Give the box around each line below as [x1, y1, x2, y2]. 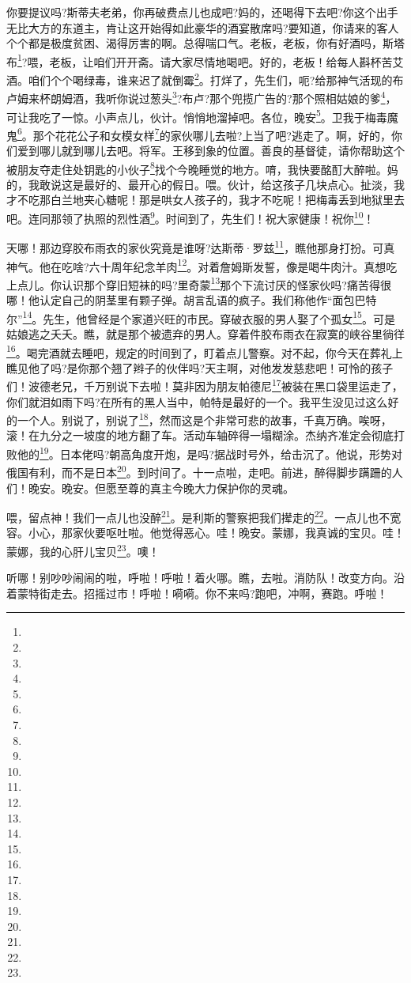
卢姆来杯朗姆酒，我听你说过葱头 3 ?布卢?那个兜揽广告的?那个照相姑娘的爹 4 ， [6, 88, 397, 106]
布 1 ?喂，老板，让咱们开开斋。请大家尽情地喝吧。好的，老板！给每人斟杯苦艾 [6, 51, 404, 70]
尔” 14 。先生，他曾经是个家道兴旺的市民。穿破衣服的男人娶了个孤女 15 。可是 [6, 308, 395, 327]
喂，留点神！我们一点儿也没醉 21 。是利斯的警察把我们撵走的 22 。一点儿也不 [6, 507, 390, 525]
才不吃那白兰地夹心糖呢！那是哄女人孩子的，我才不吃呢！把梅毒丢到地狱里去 [6, 191, 405, 208]
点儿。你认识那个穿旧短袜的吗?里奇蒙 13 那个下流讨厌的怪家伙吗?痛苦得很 [17, 274, 391, 293]
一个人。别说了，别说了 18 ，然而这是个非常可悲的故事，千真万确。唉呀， [17, 410, 392, 428]
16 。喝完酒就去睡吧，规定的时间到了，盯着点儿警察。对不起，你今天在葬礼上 [6, 342, 403, 361]
